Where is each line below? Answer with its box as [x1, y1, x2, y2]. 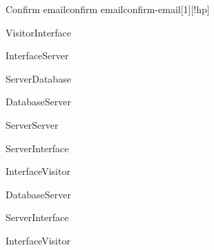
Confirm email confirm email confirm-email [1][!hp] [6, 2, 210, 16]
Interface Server [6, 48, 69, 63]
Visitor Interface [6, 25, 72, 39]
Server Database [6, 71, 71, 85]
